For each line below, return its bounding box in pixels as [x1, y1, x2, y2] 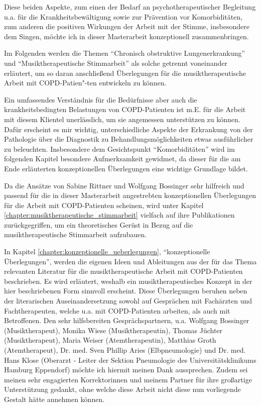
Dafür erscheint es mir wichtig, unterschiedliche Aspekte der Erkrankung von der [4, 124, 253, 134]
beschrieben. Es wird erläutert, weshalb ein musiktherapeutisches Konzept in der [4, 275, 252, 286]
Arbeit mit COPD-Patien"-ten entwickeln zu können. [4, 77, 167, 88]
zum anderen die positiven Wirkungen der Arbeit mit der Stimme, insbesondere [4, 21, 249, 32]
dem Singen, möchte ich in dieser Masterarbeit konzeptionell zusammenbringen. [4, 31, 249, 41]
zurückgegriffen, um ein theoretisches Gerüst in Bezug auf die [4, 219, 193, 230]
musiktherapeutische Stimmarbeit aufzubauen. [4, 229, 147, 240]
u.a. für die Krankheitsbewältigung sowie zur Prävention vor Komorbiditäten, [4, 11, 243, 22]
